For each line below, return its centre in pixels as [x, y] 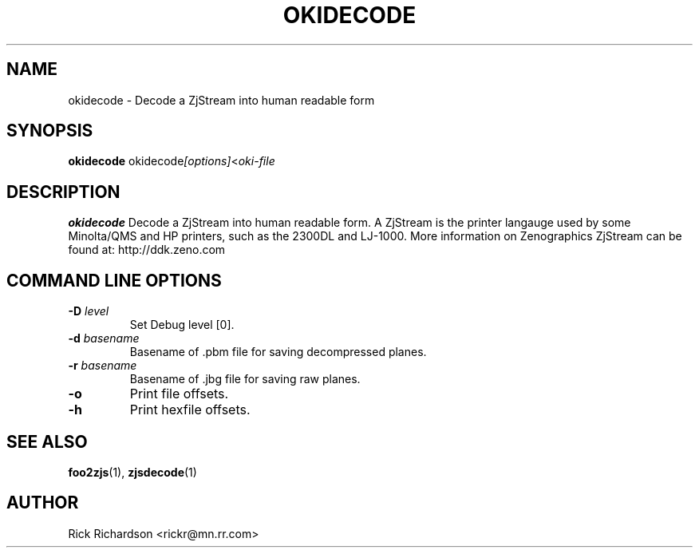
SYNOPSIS [50, 131]
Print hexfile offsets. [190, 410]
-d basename [104, 338]
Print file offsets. [179, 394]
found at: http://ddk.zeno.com [147, 250]
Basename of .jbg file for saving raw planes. [245, 379]
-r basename [103, 366]
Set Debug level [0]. [182, 325]
